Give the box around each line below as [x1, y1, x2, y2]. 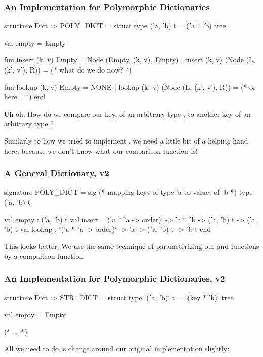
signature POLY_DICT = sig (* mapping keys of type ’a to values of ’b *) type [4, 187, 253, 197]
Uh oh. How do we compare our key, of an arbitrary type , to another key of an [4, 108, 251, 119]
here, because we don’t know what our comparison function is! [4, 145, 198, 156]
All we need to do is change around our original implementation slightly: [4, 343, 230, 353]
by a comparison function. [4, 251, 85, 261]
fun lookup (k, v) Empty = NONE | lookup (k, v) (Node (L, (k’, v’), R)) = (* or [4, 81, 256, 92]
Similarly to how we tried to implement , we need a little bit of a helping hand [4, 135, 248, 146]
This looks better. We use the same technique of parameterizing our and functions [4, 240, 259, 251]
